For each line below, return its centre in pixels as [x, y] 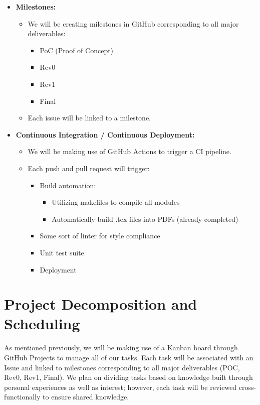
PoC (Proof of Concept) [77, 50]
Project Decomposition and [101, 304]
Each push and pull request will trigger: [89, 168]
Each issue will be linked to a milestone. [89, 118]
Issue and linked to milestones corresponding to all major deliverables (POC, [122, 367]
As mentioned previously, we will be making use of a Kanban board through [121, 348]
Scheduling [42, 323]
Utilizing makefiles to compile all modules [116, 202]
